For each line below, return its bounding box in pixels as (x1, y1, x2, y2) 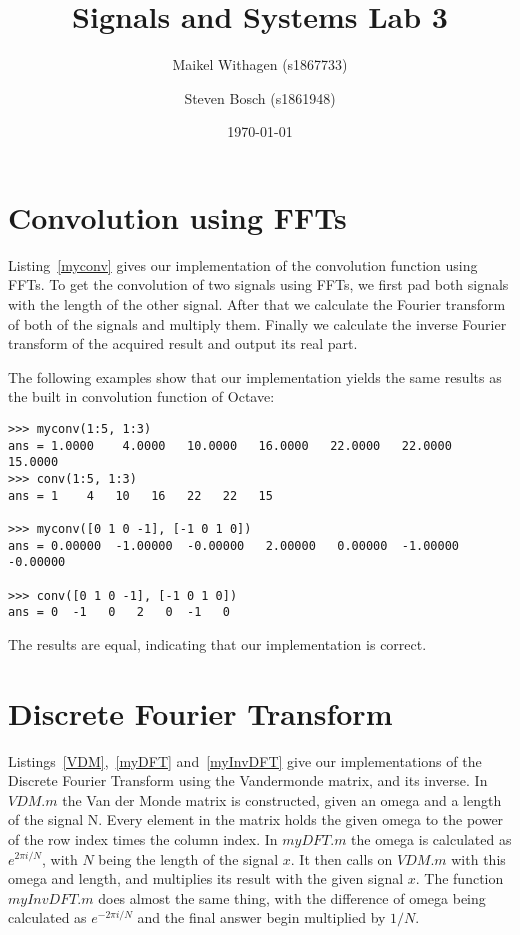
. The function (415, 868, 504, 889)
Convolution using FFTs (8, 196, 347, 237)
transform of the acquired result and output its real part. (8, 333, 358, 354)
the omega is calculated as (351, 828, 512, 849)
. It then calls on (290, 848, 393, 869)
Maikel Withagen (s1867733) (172, 54, 348, 75)
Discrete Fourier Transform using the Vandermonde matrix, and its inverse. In (8, 770, 488, 791)
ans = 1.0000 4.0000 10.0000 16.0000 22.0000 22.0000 (8, 438, 452, 453)
